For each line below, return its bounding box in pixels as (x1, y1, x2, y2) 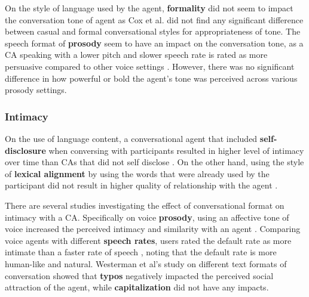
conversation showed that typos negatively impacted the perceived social (5, 269, 274, 281)
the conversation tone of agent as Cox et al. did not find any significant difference (5, 13, 304, 26)
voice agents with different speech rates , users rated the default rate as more (5, 234, 292, 246)
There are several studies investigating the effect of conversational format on (5, 199, 284, 211)
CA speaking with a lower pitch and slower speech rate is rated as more (5, 48, 268, 61)
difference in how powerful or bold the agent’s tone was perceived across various (5, 72, 298, 84)
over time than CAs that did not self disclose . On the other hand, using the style (5, 156, 304, 168)
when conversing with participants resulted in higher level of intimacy (48, 144, 304, 156)
